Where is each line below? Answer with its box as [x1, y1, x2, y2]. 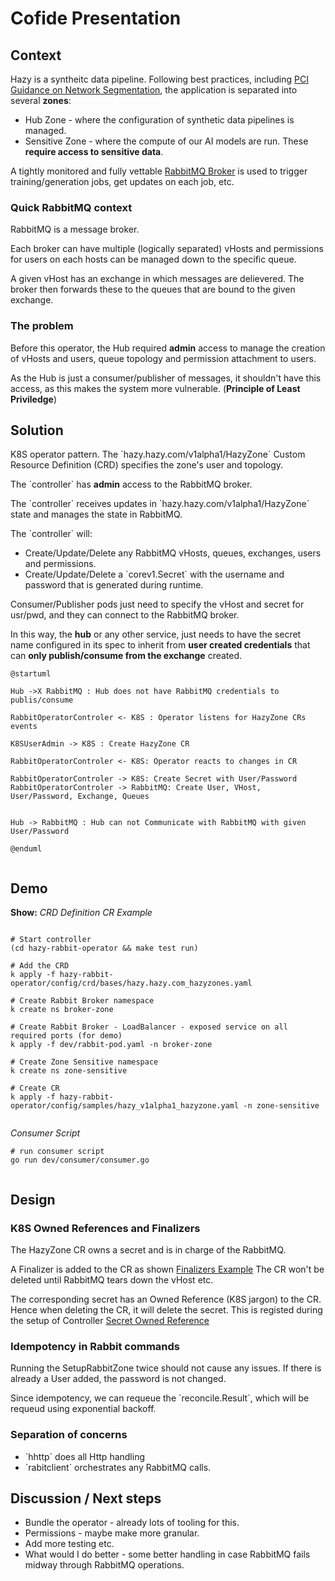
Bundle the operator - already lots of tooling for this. [24, 1517, 240, 1529]
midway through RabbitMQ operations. [24, 1559, 185, 1571]
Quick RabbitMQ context [10, 200, 133, 214]
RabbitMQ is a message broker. [10, 223, 140, 236]
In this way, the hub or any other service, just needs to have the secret [10, 628, 302, 641]
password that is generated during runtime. [24, 579, 204, 591]
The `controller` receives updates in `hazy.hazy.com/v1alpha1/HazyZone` [10, 498, 310, 510]
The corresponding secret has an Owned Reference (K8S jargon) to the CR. [10, 1293, 322, 1305]
